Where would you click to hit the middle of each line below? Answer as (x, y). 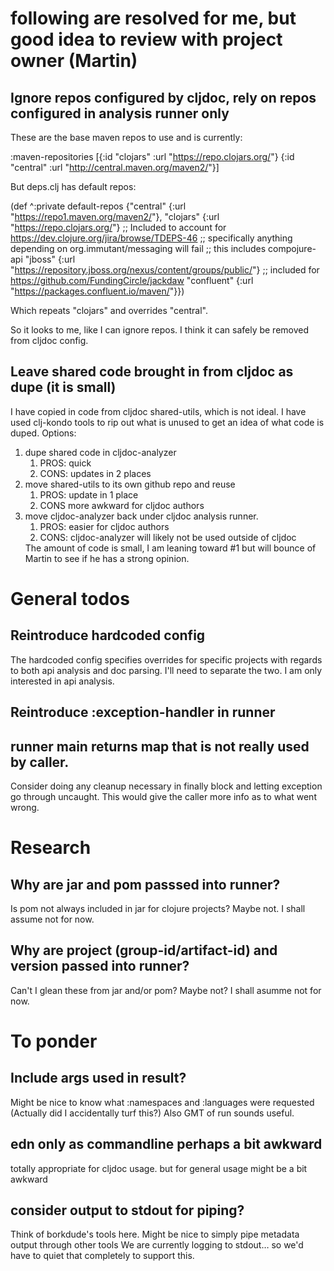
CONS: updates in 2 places (95, 473)
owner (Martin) (74, 61)
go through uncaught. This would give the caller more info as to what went (163, 797)
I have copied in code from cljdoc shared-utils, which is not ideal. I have (158, 411)
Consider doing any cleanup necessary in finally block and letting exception (166, 786)
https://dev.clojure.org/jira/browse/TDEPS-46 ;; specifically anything (151, 238)
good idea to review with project (146, 39)
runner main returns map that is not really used (160, 746)
